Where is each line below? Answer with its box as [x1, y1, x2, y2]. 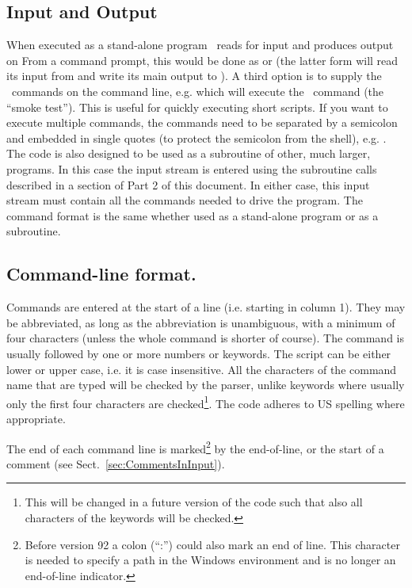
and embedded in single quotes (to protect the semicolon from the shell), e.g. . [6, 129, 387, 146]
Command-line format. [6, 262, 196, 286]
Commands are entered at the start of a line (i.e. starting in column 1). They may [6, 299, 406, 315]
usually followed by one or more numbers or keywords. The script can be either [6, 345, 391, 361]
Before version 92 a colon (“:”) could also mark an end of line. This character [25, 536, 400, 552]
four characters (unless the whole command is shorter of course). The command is [6, 330, 404, 346]
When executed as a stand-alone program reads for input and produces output [6, 36, 394, 53]
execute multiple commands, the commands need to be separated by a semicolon [6, 114, 398, 131]
